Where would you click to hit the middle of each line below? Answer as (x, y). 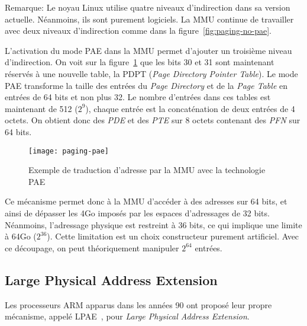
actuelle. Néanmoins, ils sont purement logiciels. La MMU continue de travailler (149, 19)
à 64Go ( (21, 236)
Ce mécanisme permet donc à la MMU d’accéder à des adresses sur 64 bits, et (146, 201)
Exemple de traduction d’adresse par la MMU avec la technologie (147, 170)
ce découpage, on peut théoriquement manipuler (92, 247)
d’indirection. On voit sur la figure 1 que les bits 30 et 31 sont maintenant (140, 62)
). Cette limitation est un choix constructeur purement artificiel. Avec (173, 236)
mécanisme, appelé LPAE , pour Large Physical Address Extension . (127, 316)
